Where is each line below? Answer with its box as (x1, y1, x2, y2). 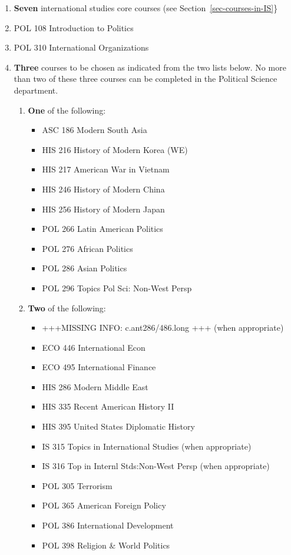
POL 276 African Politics (42, 242, 133, 254)
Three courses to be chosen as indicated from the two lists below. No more (14, 61, 286, 73)
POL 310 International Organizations (14, 41, 149, 54)
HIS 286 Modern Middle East (42, 380, 148, 393)
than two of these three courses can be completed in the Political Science (14, 72, 277, 85)
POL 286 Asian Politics (42, 262, 127, 274)
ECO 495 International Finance (42, 361, 156, 373)
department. (14, 84, 58, 96)
